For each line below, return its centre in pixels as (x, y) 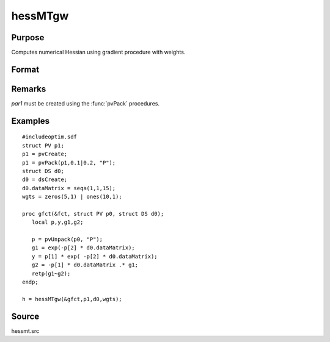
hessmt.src (25, 331)
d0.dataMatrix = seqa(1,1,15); (69, 188)
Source (25, 316)
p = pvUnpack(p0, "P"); (67, 240)
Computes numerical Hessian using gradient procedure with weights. (98, 52)
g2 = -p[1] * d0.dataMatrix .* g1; (85, 265)
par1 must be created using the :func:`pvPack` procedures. (86, 103)
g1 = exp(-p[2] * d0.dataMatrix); (83, 248)
